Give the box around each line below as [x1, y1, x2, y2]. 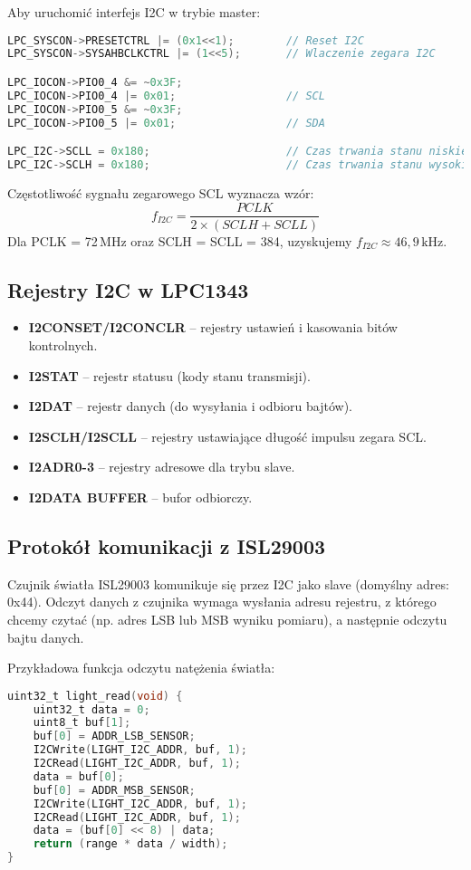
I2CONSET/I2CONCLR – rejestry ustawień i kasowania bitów [28, 318, 398, 337]
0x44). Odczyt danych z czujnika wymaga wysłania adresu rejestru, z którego [7, 592, 437, 611]
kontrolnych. [28, 335, 98, 354]
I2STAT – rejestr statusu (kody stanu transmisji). [28, 366, 311, 385]
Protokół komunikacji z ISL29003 [7, 531, 326, 559]
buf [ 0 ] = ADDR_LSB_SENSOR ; [33, 730, 196, 743]
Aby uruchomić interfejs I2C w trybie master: [7, 3, 261, 21]
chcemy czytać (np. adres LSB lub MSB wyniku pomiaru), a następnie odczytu [7, 609, 447, 628]
